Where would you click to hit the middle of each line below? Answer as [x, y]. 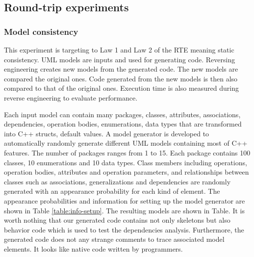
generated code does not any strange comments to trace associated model [114, 239]
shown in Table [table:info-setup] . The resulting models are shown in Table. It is [124, 210]
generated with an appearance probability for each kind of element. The [112, 191]
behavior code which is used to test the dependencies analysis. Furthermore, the [124, 229]
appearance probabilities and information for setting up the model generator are [125, 200]
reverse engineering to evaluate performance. [71, 97]
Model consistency [41, 31]
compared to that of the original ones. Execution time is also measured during [121, 88]
